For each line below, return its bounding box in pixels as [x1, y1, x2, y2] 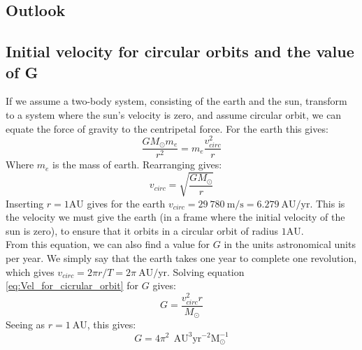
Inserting [6, 196, 44, 210]
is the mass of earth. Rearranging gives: [52, 157, 222, 172]
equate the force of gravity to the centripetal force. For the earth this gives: [6, 121, 328, 136]
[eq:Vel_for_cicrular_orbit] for [6, 278, 139, 293]
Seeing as [6, 317, 45, 332]
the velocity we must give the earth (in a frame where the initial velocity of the [6, 210, 345, 224]
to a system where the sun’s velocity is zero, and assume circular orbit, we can [6, 107, 342, 122]
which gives [6, 264, 55, 279]
